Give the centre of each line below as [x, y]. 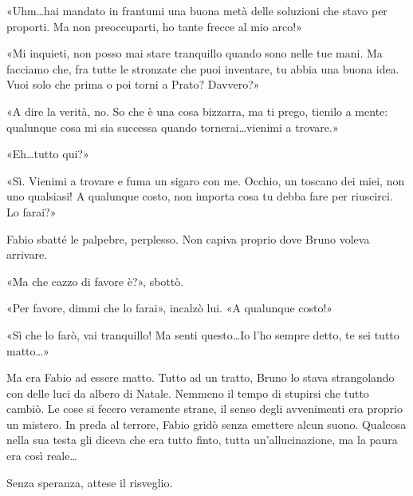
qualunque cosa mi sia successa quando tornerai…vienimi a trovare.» [173, 127]
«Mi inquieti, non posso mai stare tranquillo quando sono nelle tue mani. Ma [195, 53]
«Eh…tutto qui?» [48, 154]
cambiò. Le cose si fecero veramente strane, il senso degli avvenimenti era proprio [205, 409]
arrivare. [27, 254]
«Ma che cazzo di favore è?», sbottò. [95, 281]
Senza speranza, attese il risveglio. [90, 482]
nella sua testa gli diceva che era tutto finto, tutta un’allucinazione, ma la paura [202, 440]
